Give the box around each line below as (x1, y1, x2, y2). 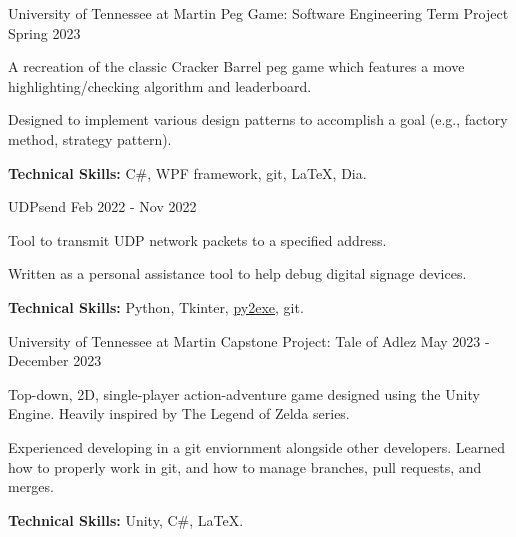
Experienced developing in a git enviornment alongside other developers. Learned (8, 436, 505, 457)
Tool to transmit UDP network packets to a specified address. (8, 229, 387, 250)
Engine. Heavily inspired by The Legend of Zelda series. (8, 403, 350, 424)
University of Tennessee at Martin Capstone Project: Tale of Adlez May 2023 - (8, 330, 490, 351)
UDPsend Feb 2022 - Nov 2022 (8, 196, 197, 217)
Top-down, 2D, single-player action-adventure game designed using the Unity (8, 383, 480, 404)
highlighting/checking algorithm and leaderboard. (8, 75, 312, 96)
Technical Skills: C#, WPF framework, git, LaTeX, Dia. (8, 162, 367, 183)
